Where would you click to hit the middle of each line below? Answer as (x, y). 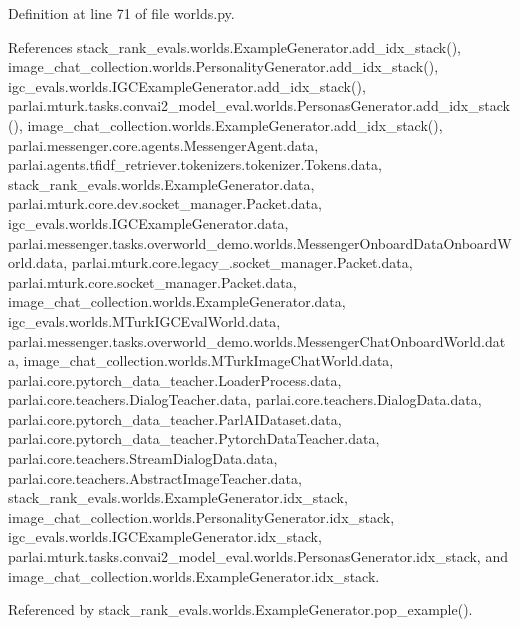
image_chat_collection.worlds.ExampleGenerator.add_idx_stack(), (235, 124)
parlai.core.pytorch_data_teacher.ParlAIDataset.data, (175, 418)
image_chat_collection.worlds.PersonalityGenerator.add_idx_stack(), (223, 66)
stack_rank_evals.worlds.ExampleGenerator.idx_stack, (178, 497)
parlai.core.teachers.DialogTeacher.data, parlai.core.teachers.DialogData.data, (245, 399)
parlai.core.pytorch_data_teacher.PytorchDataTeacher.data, (194, 438)
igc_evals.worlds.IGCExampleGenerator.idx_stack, (165, 536)
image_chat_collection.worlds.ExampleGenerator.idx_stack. (194, 575)
